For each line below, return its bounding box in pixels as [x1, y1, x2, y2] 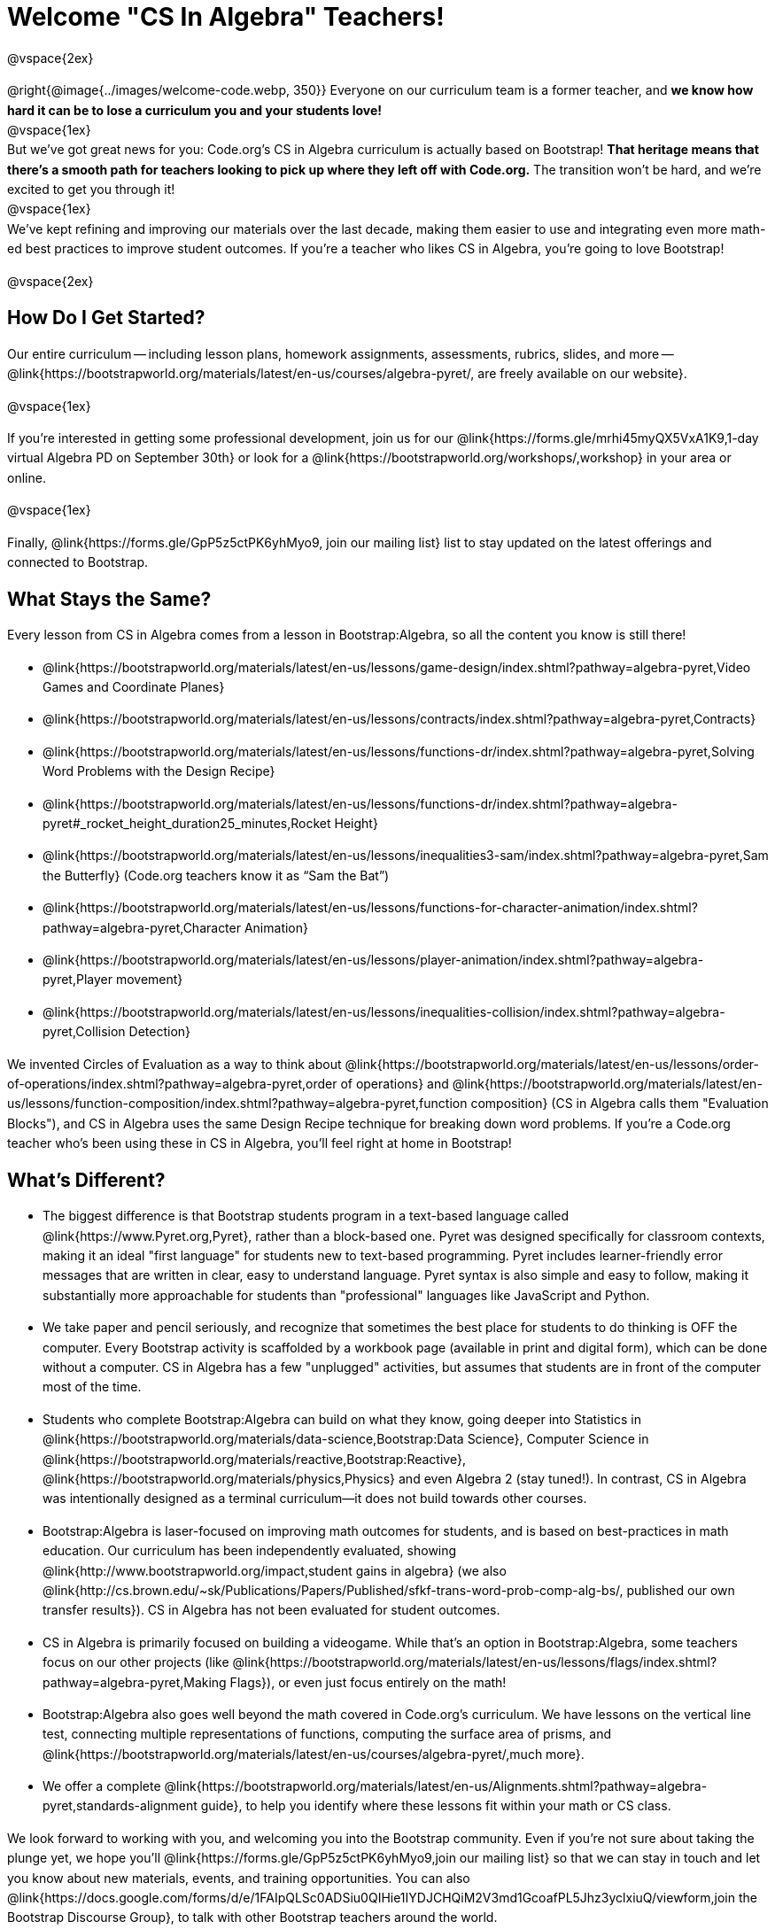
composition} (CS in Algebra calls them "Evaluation [470, 1096, 769, 1112]
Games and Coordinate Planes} [43, 679, 225, 695]
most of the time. [43, 1379, 142, 1395]
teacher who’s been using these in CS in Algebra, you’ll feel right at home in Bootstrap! [7, 1135, 512, 1151]
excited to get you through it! [7, 182, 175, 198]
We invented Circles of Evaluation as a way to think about [7, 1056, 342, 1072]
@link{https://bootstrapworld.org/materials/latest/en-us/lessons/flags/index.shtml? [232, 1654, 717, 1670]
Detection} [128, 1024, 191, 1040]
